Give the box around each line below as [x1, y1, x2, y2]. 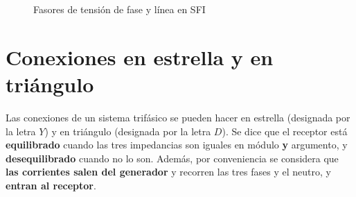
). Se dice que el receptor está [222, 123, 348, 138]
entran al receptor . [6, 178, 96, 192]
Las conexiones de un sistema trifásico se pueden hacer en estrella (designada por [6, 110, 350, 124]
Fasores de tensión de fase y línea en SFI [33, 2, 206, 16]
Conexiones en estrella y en [6, 42, 274, 71]
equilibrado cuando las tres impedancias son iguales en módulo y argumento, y [6, 137, 348, 152]
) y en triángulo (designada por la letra [44, 123, 211, 138]
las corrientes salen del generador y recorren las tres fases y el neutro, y [6, 164, 331, 179]
